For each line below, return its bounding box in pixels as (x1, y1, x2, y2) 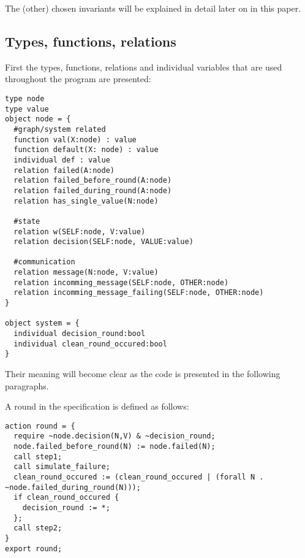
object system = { (5, 319, 80, 328)
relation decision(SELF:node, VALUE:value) (13, 237, 194, 247)
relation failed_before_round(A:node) (13, 176, 172, 185)
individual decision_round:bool (13, 329, 146, 338)
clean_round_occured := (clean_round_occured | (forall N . (13, 473, 264, 482)
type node (5, 94, 45, 103)
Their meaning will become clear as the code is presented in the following (5, 367, 281, 380)
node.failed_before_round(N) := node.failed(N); (13, 442, 216, 451)
